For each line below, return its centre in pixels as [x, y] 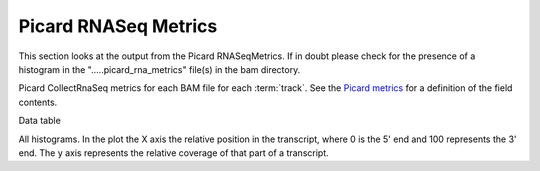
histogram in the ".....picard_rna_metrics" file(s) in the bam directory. [159, 69]
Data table [40, 121]
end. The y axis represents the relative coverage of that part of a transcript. [173, 152]
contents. [38, 102]
